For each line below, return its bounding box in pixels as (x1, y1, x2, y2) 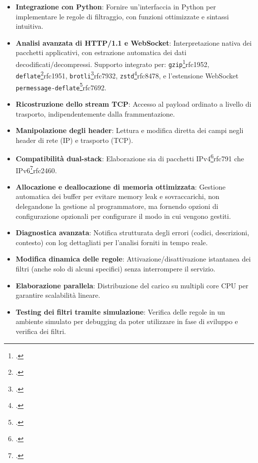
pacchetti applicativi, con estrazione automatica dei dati (15, 47, 187, 58)
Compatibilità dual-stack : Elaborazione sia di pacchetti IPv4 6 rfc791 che (15, 152, 244, 163)
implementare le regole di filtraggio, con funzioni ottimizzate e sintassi (15, 11, 229, 21)
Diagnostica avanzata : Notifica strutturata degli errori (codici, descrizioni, (15, 227, 250, 238)
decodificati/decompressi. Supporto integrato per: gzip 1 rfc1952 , (15, 57, 209, 69)
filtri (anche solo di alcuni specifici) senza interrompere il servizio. (15, 263, 216, 273)
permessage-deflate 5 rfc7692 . (15, 80, 107, 92)
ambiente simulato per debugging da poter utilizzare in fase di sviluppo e (15, 316, 238, 327)
